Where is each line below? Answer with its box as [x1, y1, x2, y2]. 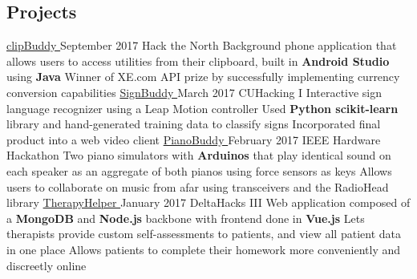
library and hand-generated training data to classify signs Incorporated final [6, 115, 381, 132]
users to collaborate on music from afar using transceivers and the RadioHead [6, 178, 389, 195]
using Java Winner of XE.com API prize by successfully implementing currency [6, 68, 400, 85]
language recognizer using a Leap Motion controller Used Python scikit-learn [6, 99, 399, 116]
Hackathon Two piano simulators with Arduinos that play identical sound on [6, 147, 391, 164]
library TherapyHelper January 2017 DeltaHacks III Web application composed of [6, 194, 411, 211]
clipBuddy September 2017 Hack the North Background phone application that [6, 37, 397, 54]
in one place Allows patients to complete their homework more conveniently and [6, 241, 401, 257]
